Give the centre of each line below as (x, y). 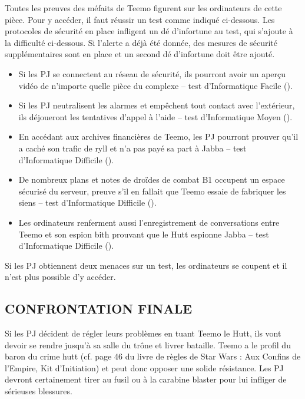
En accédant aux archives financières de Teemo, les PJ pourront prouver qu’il (158, 136)
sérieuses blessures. (39, 391)
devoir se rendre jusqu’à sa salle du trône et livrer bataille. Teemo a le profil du (148, 344)
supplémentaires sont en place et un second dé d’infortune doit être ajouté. (140, 54)
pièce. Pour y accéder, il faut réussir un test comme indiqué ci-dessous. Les (140, 19)
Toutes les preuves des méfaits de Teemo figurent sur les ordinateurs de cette (143, 8)
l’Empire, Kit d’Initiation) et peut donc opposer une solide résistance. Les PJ (144, 367)
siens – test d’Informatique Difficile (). (87, 202)
